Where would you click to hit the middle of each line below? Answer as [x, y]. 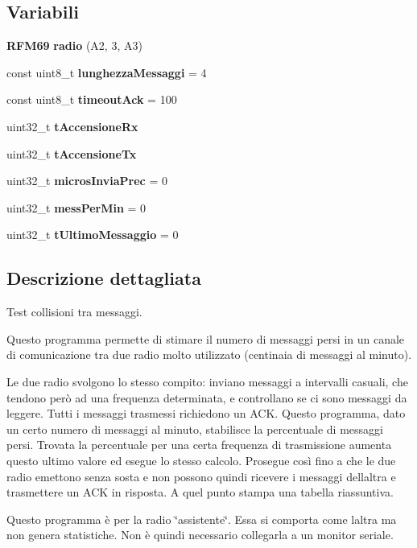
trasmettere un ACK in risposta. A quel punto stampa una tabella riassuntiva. [200, 492]
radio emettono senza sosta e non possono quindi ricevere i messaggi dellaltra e [201, 476]
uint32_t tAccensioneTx [72, 153]
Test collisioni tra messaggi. [74, 312]
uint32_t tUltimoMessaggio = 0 [93, 235]
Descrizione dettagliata [104, 278]
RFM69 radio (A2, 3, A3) [74, 45]
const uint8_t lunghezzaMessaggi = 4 [107, 72]
